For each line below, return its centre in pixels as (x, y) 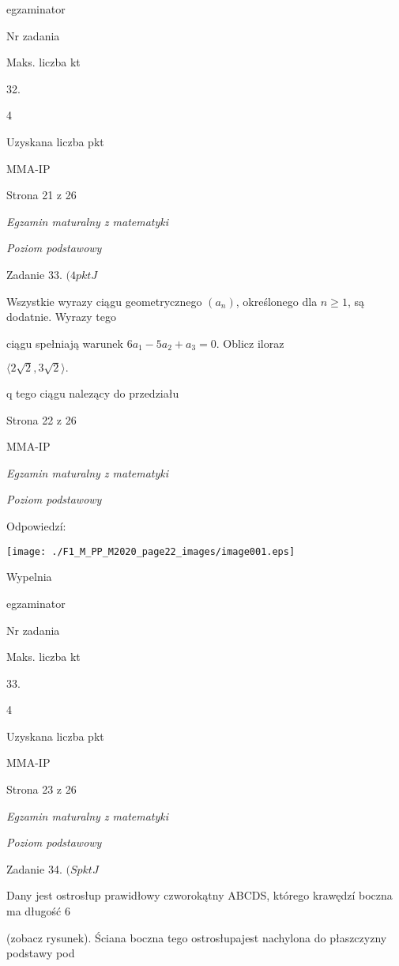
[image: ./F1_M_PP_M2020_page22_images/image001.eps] (151, 551)
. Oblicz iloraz (250, 343)
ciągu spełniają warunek (65, 343)
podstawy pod (41, 953)
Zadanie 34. (34, 868)
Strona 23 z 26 (41, 789)
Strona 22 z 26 (41, 419)
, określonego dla (277, 301)
